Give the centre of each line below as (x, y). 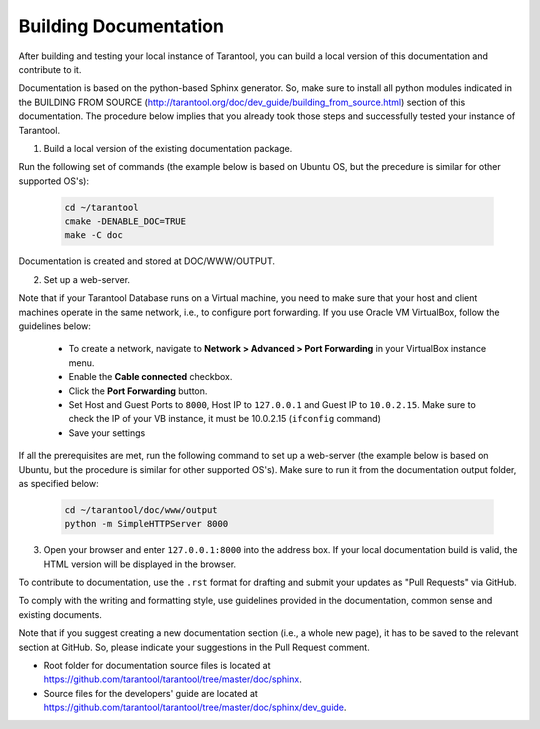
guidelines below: (55, 326)
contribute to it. (50, 69)
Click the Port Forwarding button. (138, 391)
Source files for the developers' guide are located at (151, 693)
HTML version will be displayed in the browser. (140, 564)
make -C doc (94, 235)
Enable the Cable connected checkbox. (150, 377)
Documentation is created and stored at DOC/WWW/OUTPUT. (146, 261)
